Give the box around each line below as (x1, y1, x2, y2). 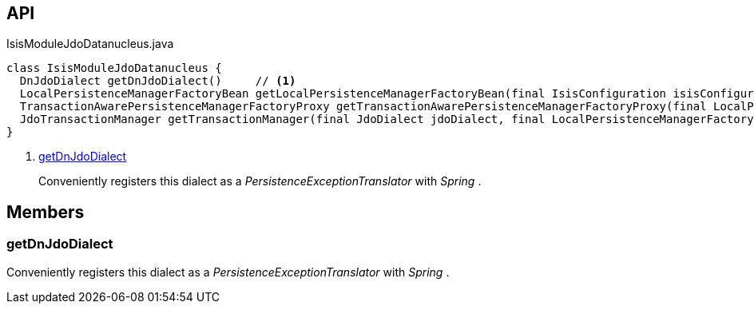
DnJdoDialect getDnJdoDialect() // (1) (19, 74, 296, 88)
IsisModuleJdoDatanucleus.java (6, 37, 174, 51)
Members (6, 201, 85, 222)
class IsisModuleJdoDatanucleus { (6, 62, 222, 75)
